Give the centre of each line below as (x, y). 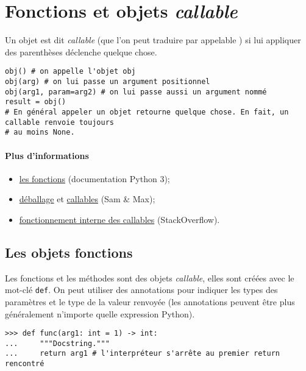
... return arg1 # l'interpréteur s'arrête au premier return (143, 354)
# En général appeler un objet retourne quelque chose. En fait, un (147, 112)
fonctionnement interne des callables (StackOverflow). (119, 219)
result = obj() (36, 102)
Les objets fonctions (69, 252)
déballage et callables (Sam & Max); (87, 199)
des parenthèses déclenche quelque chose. (81, 51)
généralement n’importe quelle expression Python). (100, 313)
